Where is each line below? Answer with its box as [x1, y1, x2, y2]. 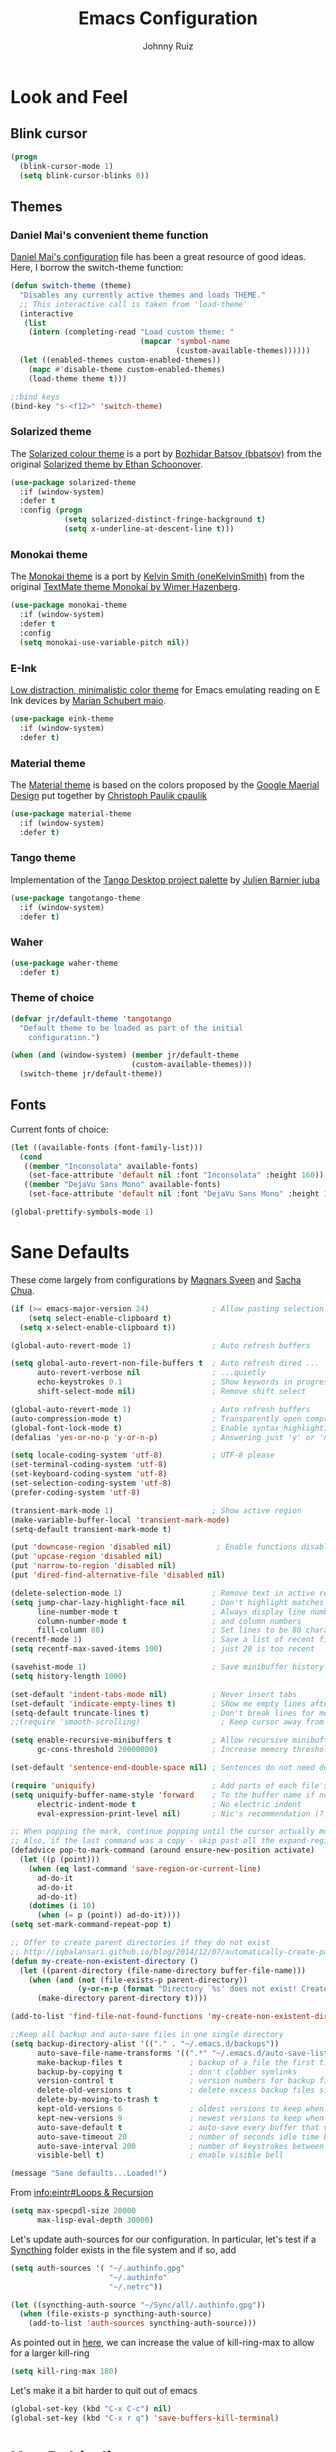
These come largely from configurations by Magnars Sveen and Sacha [10, 1273, 302, 1286]
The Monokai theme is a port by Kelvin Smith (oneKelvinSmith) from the [10, 570, 305, 582]
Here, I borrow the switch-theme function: [10, 262, 184, 274]
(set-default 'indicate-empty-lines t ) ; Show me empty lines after [10, 1698, 333, 1709]
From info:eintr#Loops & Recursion [10, 2187, 154, 2199]
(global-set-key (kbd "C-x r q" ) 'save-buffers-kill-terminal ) [10, 2413, 280, 2423]
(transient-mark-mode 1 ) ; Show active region [10, 1505, 302, 1516]
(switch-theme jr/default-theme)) [19, 1069, 163, 1079]
